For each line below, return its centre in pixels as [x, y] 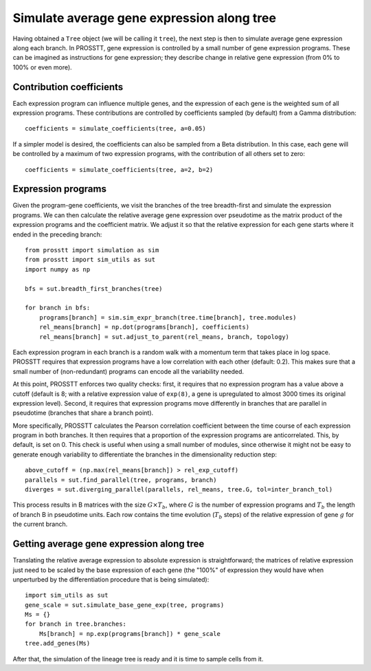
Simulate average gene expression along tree [144, 18]
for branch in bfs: [58, 308]
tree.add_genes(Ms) [58, 643]
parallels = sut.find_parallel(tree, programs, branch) [121, 480]
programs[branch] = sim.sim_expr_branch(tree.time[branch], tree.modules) [168, 317]
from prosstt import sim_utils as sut [90, 260]
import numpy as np [58, 269]
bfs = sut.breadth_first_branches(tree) [94, 288]
